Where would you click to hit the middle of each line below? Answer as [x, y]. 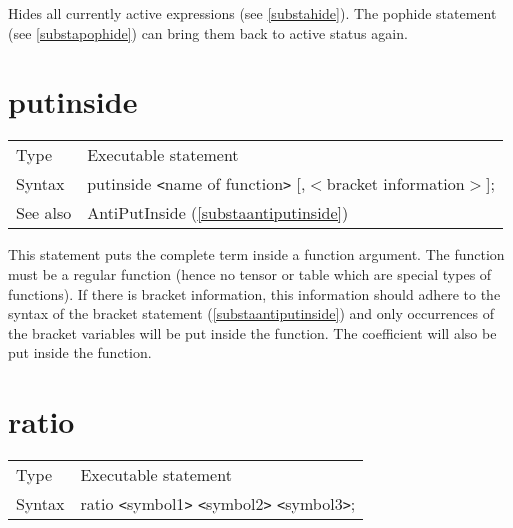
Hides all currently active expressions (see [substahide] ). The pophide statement [252, 13]
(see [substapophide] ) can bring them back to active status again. [208, 32]
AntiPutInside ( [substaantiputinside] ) [218, 213]
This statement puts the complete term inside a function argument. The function [256, 254]
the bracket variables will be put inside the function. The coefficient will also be [252, 332]
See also [44, 213]
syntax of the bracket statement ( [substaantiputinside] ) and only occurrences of [251, 313]
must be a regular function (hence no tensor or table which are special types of [250, 273]
